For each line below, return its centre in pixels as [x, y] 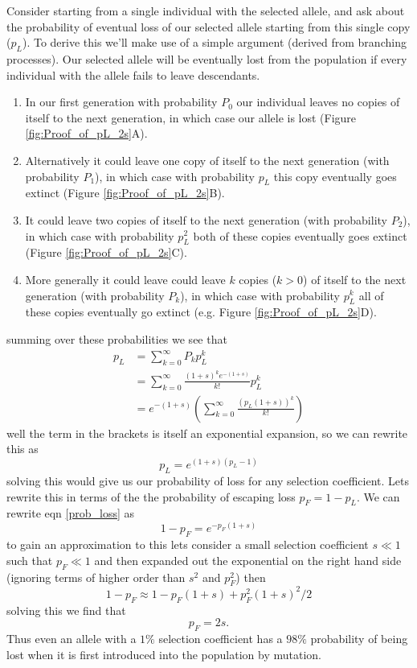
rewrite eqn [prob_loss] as [71, 513]
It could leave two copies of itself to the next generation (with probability [206, 219]
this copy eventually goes [335, 176]
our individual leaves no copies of [318, 102]
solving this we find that [66, 610]
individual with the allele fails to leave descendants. [133, 74]
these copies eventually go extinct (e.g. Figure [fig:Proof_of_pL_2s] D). [201, 312]
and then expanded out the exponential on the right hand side [248, 560]
